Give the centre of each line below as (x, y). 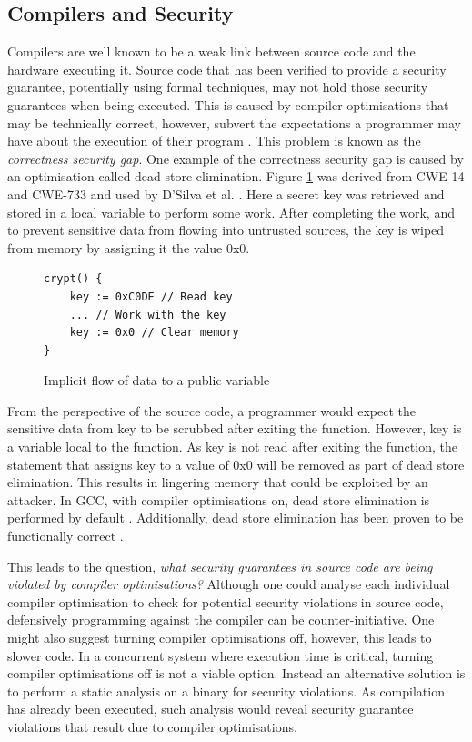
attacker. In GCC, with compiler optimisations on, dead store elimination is (219, 499)
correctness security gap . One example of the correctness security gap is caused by (236, 158)
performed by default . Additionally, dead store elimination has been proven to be (236, 518)
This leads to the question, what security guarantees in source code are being (220, 566)
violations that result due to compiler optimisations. (152, 726)
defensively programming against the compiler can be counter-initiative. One (221, 620)
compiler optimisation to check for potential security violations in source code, (226, 601)
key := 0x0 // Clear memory (154, 333)
